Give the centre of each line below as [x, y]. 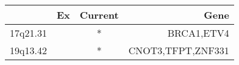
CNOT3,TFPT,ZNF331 [179, 50]
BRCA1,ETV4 [198, 33]
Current [99, 15]
